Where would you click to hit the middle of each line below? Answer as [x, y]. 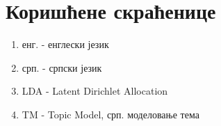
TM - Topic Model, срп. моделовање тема [110, 114]
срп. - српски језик [62, 67]
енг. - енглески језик [65, 44]
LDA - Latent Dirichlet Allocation [95, 91]
